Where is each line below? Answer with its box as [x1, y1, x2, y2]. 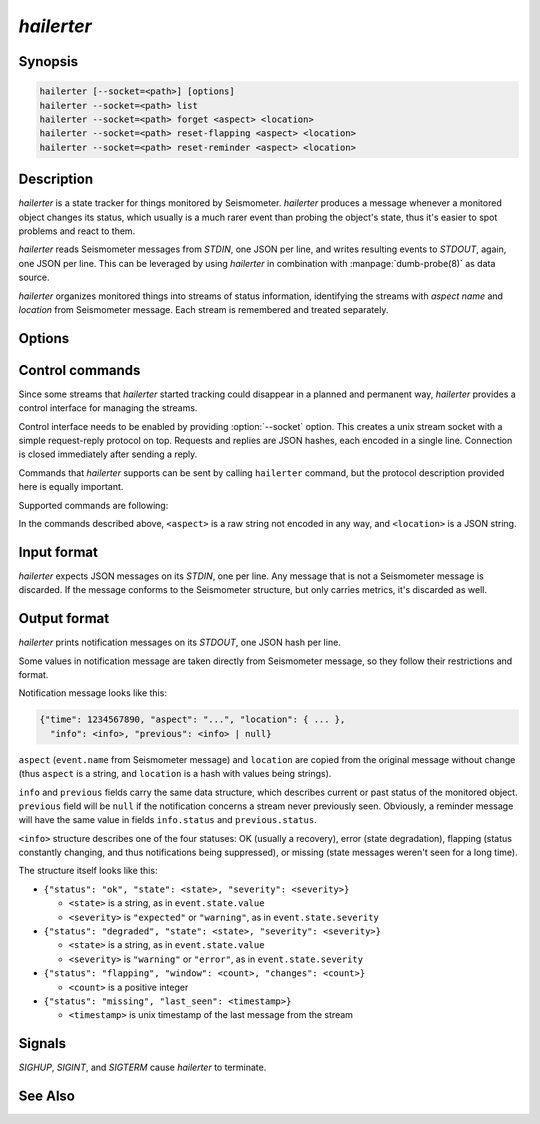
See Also [18, 1088, 75, 1105]
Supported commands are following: [18, 499, 169, 511]
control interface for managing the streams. [18, 402, 198, 414]
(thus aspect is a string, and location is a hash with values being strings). [18, 768, 332, 780]
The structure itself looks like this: [18, 865, 158, 877]
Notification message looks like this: [18, 687, 167, 699]
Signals [18, 1035, 67, 1052]
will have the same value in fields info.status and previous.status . [18, 814, 317, 826]
